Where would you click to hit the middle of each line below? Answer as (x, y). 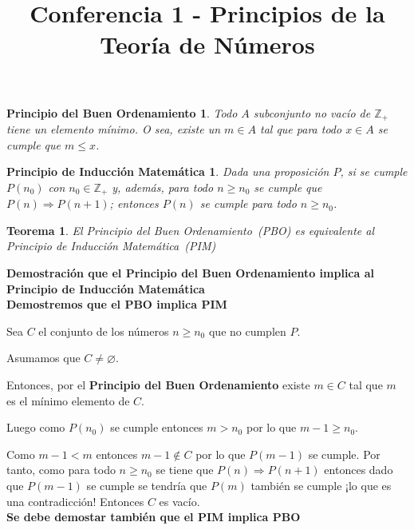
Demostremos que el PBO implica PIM (117, 304)
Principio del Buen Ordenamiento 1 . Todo (122, 112)
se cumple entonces (157, 427)
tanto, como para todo (61, 470)
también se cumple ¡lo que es (321, 485)
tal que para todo (301, 129)
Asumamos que (43, 358)
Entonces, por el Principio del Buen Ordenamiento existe (158, 385)
